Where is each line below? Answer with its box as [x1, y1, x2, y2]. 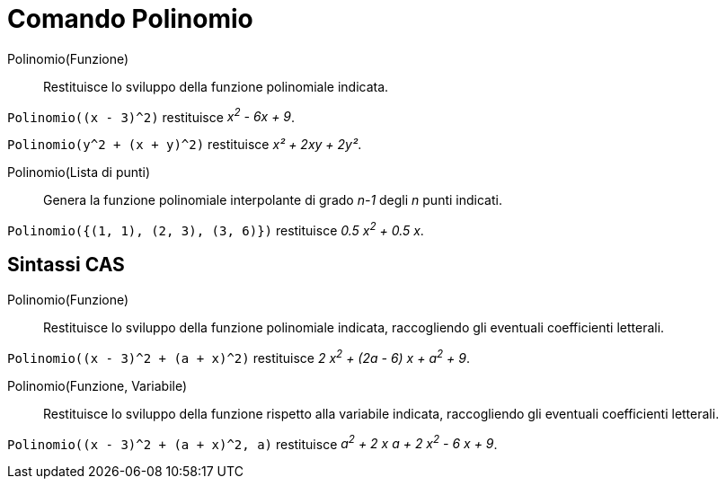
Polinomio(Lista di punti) [7, 164, 151, 181]
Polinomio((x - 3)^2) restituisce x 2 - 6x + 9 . [7, 106, 296, 125]
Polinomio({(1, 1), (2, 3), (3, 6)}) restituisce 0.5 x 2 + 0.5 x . [7, 220, 424, 239]
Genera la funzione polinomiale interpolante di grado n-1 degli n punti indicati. [43, 192, 502, 208]
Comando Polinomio [7, 4, 253, 34]
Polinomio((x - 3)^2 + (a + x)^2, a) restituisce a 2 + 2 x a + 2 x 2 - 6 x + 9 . [7, 433, 498, 452]
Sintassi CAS [7, 253, 125, 277]
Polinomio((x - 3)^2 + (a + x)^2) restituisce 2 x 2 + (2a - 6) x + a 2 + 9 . [7, 347, 470, 366]
